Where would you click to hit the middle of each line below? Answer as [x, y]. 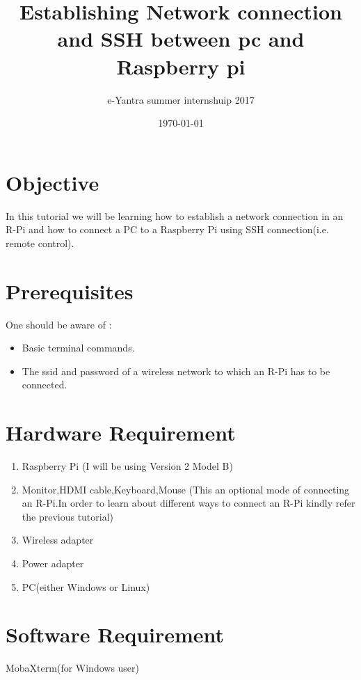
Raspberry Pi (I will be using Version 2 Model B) [127, 466]
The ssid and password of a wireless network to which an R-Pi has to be [176, 371]
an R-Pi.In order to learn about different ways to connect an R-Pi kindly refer [188, 503]
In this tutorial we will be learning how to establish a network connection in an [175, 215]
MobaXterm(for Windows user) [73, 668]
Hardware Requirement [121, 433]
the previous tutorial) [68, 516]
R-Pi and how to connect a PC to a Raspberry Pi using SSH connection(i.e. [167, 229]
